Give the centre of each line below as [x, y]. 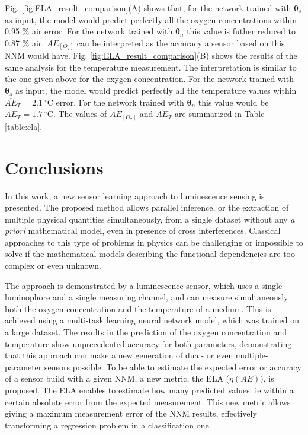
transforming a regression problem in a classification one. [108, 425]
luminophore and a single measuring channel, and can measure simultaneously [147, 297]
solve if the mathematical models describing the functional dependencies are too [150, 254]
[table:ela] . [24, 126]
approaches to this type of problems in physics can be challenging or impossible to [154, 242]
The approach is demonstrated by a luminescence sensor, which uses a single [144, 285]
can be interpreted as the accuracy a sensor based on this [181, 42]
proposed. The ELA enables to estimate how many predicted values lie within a [149, 390]
